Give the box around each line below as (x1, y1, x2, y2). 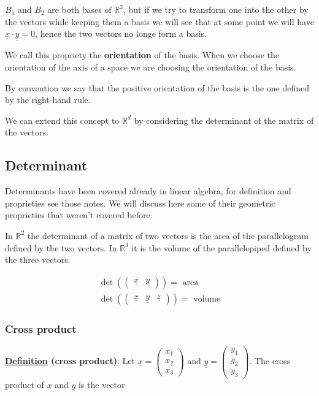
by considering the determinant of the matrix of (134, 113, 314, 126)
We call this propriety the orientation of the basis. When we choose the (5, 48, 280, 61)
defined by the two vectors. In (5, 241, 117, 254)
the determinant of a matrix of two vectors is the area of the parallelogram (27, 229, 309, 242)
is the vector (78, 378, 125, 390)
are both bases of (47, 3, 112, 15)
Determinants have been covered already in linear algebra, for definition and (5, 185, 291, 197)
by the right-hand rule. (5, 93, 91, 106)
